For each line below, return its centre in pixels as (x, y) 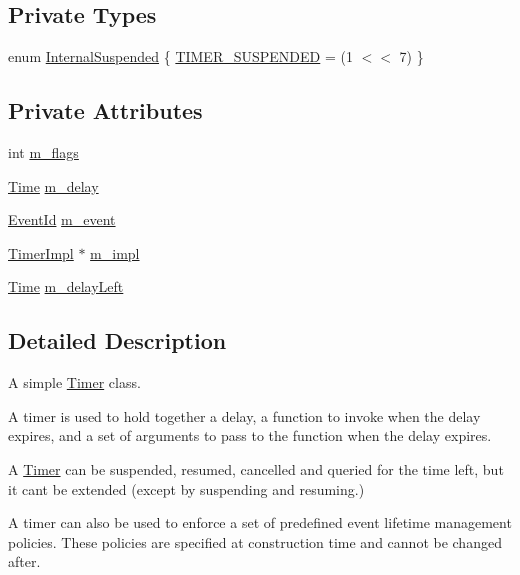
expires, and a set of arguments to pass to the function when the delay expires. (250, 435)
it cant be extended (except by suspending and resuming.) (186, 488)
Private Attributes (105, 110)
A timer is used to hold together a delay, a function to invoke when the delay (244, 415)
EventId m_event (62, 219)
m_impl (115, 252)
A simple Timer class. (74, 382)
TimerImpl (41, 252)
